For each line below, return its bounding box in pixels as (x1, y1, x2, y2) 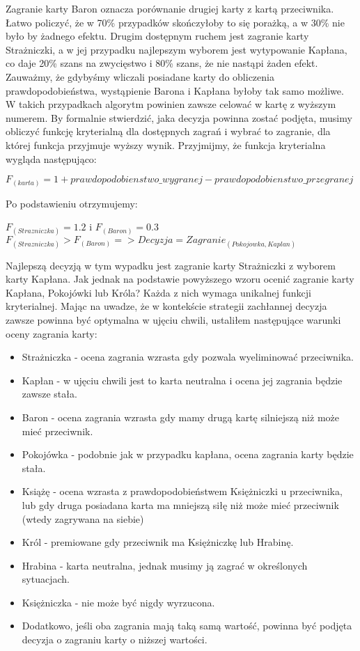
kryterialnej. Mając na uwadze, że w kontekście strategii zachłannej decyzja (6, 299, 327, 313)
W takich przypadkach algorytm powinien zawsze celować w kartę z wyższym (6, 97, 336, 111)
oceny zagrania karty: (6, 326, 97, 340)
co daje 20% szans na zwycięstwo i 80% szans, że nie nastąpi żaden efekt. (6, 56, 318, 70)
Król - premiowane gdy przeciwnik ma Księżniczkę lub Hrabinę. (22, 535, 294, 549)
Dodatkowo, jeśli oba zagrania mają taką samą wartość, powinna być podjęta (22, 618, 352, 633)
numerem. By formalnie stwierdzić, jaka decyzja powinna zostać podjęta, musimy (6, 110, 352, 125)
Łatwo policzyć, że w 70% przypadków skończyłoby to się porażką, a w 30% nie (6, 15, 345, 29)
